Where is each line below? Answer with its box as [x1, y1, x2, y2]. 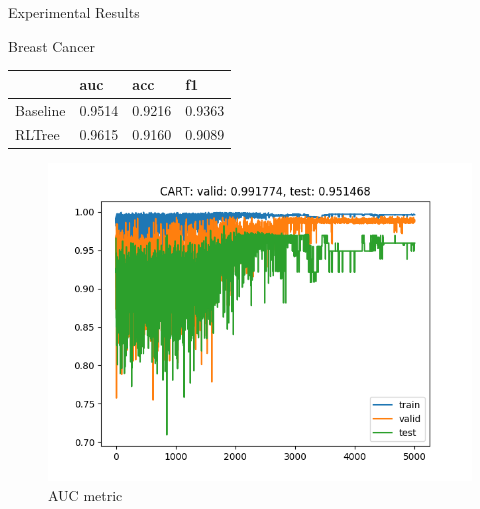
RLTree [15, 124, 60, 145]
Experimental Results [8, 2, 140, 22]
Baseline [15, 99, 66, 120]
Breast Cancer [8, 35, 96, 56]
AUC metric [48, 485, 123, 506]
